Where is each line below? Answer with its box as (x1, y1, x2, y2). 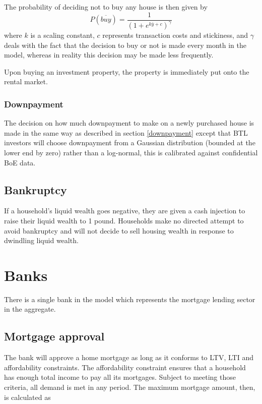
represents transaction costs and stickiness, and (102, 30, 248, 40)
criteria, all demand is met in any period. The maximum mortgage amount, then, (4, 382, 255, 392)
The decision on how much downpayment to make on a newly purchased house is (4, 118, 254, 128)
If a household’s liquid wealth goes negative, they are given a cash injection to (4, 205, 245, 216)
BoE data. (4, 157, 36, 167)
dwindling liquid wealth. (4, 235, 79, 246)
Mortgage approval (4, 328, 105, 344)
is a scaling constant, (30, 30, 95, 40)
